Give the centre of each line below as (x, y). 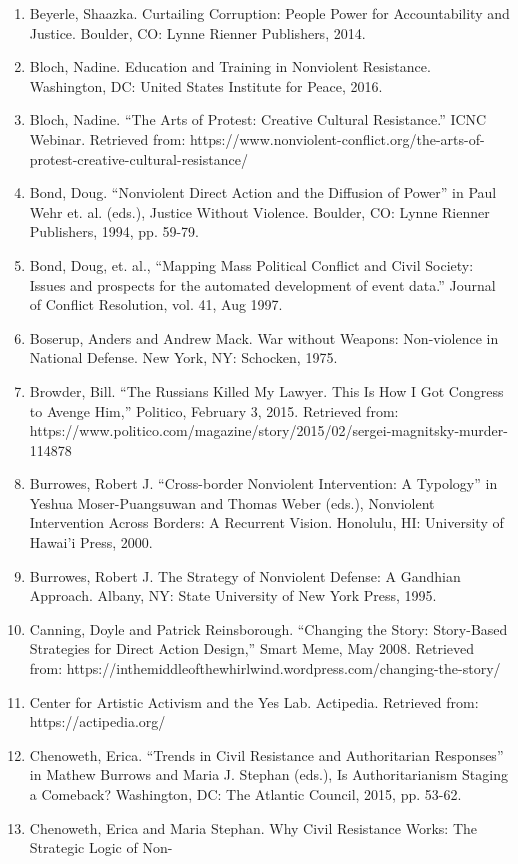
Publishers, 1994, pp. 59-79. (114, 231)
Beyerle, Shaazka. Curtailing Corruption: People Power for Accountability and (269, 13)
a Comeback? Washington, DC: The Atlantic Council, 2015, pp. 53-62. (245, 794)
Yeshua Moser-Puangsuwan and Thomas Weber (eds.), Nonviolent (232, 502)
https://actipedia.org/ (97, 721)
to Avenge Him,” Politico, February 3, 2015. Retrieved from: (214, 410)
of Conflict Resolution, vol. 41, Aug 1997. (156, 304)
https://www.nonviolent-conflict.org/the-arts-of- (337, 138)
